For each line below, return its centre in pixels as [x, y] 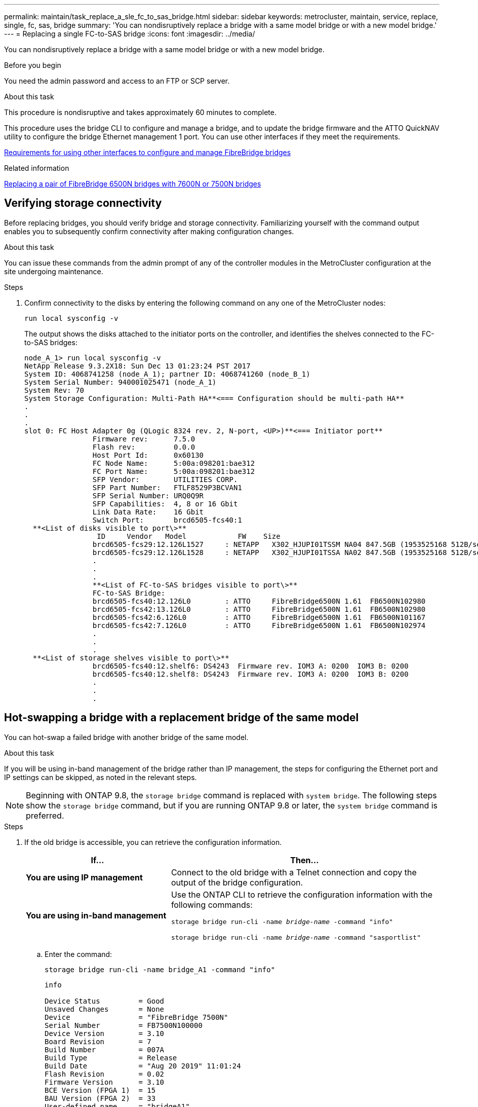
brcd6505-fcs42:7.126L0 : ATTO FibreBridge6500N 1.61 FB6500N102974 [259, 625]
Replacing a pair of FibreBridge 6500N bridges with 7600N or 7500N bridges [133, 184]
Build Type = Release [111, 1058]
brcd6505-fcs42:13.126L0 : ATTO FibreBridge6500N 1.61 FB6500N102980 [259, 609]
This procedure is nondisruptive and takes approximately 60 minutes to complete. [140, 112]
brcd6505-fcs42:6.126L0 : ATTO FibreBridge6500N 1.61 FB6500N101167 [259, 617]
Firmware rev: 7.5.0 [144, 439]
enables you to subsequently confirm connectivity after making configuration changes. [149, 231]
